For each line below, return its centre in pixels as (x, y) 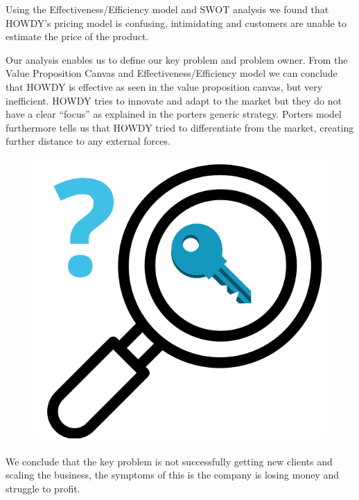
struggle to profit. (43, 488)
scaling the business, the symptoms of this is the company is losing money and (173, 475)
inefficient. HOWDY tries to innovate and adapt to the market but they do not (174, 100)
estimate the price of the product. (77, 36)
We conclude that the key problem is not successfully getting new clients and (169, 461)
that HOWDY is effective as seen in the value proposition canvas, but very (164, 86)
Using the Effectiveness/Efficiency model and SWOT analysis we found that (167, 9)
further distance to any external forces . (88, 141)
